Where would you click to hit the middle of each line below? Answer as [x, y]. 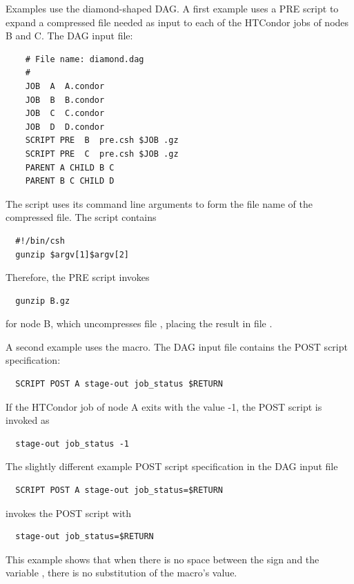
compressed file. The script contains [81, 217]
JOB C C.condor [65, 114]
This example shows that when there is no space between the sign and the [163, 559]
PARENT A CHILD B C [70, 167]
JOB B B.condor [65, 100]
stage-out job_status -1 [72, 444]
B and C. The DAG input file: [69, 36]
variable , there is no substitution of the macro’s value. [121, 573]
